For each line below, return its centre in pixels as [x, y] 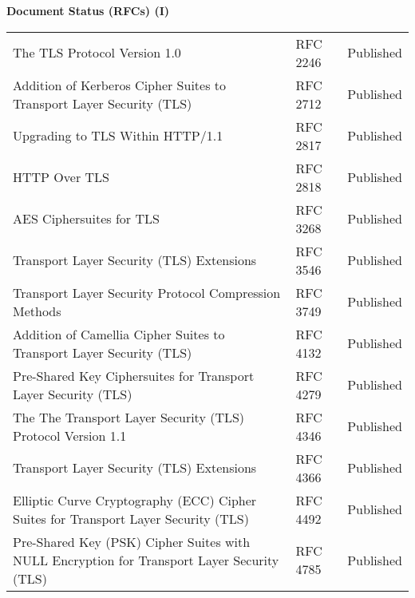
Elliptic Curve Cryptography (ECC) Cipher [135, 500]
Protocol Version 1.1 [70, 435]
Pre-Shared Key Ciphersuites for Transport [134, 375]
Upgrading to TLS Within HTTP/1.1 [118, 136]
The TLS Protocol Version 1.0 [97, 53]
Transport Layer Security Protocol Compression [147, 292]
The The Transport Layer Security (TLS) [129, 417]
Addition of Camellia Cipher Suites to [119, 334]
